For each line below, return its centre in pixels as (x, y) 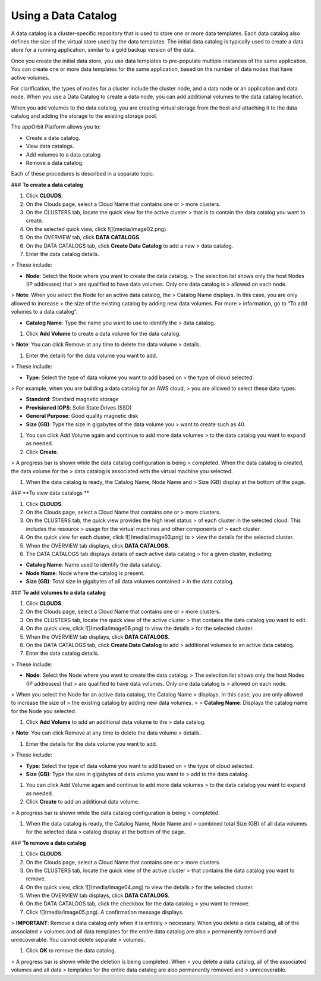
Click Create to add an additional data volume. (83, 802)
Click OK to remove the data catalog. (71, 951)
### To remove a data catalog (48, 843)
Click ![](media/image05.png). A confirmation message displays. (105, 912)
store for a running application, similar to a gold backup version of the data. (103, 50)
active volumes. (30, 77)
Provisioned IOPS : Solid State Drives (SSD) (79, 407)
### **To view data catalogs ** (50, 493)
